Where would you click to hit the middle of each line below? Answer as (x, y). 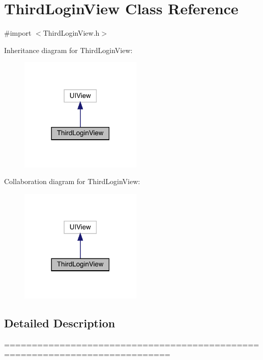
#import (18, 33)
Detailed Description (60, 323)
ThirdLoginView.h (71, 33)
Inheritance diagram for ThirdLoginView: (68, 50)
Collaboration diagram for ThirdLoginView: (72, 181)
